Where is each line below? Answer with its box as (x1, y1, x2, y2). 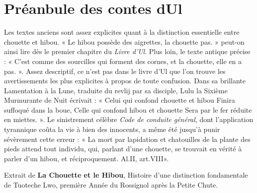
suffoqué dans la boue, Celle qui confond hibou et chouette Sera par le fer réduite (4, 104, 252, 115)
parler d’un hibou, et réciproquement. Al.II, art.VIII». (4, 153, 169, 163)
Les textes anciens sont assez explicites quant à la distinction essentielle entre (4, 27, 240, 37)
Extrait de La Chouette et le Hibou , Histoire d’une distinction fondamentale (4, 170, 248, 180)
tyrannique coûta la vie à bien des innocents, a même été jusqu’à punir (4, 124, 220, 134)
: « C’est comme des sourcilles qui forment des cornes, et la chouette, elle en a (4, 56, 242, 66)
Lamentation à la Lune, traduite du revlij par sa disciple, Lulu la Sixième (4, 85, 228, 95)
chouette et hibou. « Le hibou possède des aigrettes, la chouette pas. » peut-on (4, 36, 245, 47)
